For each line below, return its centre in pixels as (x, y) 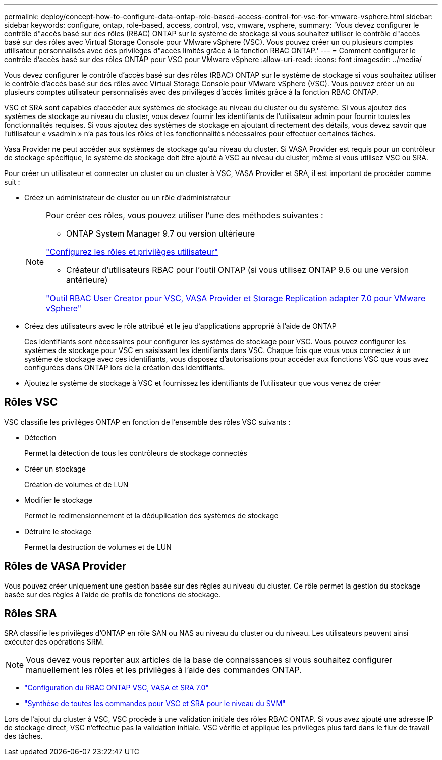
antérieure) (87, 280)
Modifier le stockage (58, 500)
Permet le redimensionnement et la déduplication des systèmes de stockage (151, 515)
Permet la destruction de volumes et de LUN (98, 547)
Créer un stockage (55, 469)
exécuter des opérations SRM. (54, 641)
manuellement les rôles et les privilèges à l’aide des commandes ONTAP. (164, 669)
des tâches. (23, 736)
